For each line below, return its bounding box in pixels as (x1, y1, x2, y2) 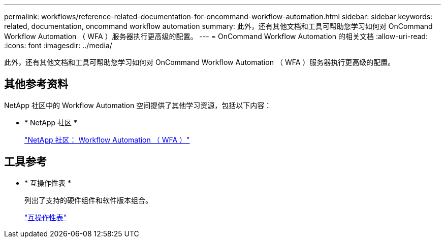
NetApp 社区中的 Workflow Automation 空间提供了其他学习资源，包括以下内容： (4, 100, 272, 110)
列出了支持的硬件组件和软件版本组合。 (24, 195, 152, 204)
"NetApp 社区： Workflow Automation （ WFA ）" (24, 135, 190, 144)
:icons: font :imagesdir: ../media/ (4, 41, 112, 50)
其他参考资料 (4, 78, 68, 91)
